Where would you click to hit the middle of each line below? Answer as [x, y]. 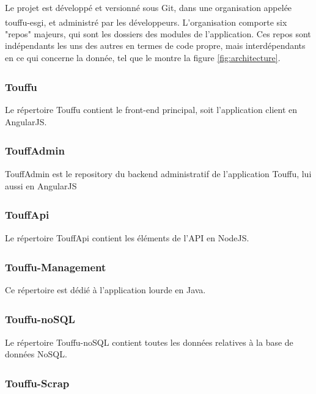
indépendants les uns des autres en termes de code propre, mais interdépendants [155, 46]
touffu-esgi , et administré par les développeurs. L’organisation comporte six [146, 22]
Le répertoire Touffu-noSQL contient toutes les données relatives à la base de [149, 342]
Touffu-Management [56, 267]
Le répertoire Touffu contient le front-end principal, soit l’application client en [151, 110]
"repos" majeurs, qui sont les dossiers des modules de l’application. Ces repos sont [158, 33]
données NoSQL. [36, 354]
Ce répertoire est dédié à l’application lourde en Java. [105, 290]
